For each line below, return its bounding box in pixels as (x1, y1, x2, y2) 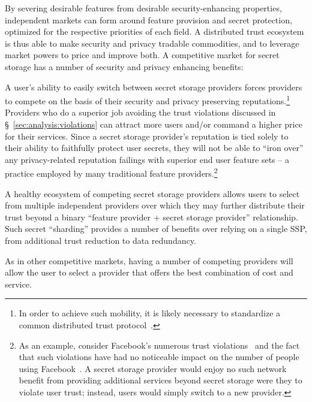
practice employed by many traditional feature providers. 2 (5, 165, 218, 180)
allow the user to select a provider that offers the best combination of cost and (5, 266, 293, 279)
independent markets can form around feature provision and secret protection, (5, 13, 292, 26)
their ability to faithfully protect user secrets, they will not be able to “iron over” (5, 141, 304, 154)
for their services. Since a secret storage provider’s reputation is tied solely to (5, 129, 289, 142)
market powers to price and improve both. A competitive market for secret (5, 49, 280, 61)
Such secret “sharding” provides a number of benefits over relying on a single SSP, (5, 222, 307, 235)
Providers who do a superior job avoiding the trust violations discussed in (5, 106, 276, 119)
